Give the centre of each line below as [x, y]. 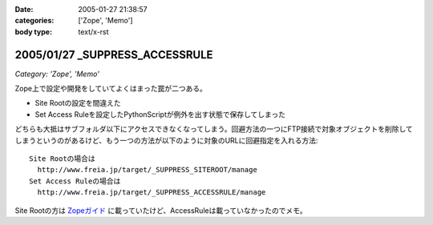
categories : [34, 21]
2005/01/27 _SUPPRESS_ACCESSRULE [114, 55]
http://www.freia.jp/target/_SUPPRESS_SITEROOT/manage [148, 170]
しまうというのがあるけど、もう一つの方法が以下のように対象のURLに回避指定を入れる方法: [166, 140]
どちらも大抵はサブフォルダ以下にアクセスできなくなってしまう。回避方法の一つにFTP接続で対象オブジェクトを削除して [214, 129]
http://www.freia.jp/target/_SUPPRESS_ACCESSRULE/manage [152, 193]
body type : [33, 31]
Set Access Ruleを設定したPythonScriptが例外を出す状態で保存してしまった [160, 114]
